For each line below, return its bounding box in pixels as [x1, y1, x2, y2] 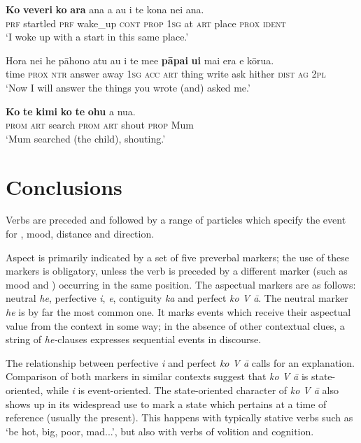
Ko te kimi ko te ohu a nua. [6, 103, 136, 118]
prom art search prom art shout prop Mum [6, 117, 194, 132]
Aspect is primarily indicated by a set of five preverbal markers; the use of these [6, 249, 350, 264]
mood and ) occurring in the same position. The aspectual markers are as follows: [6, 277, 356, 291]
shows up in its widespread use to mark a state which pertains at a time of [6, 396, 327, 411]
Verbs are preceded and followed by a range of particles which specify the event [6, 212, 346, 227]
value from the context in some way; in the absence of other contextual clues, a [6, 318, 345, 333]
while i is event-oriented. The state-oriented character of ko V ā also [45, 383, 339, 397]
